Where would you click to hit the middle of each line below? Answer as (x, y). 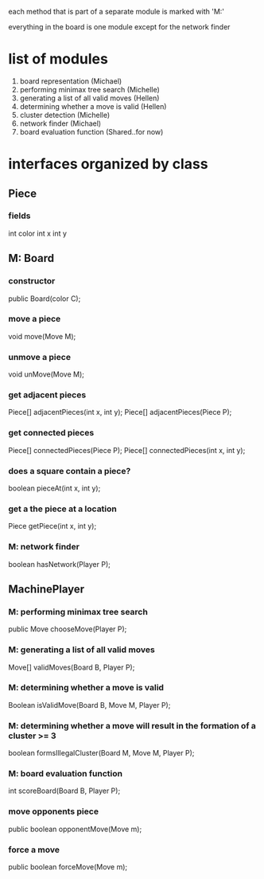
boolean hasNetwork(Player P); (60, 564)
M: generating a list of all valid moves (82, 650)
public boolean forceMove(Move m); (68, 867)
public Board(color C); (45, 299)
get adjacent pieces (47, 395)
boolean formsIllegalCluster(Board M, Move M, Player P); (101, 753)
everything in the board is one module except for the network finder (119, 27)
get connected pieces (51, 433)
